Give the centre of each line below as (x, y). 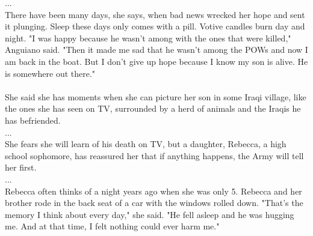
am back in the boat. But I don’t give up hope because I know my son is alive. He (156, 61)
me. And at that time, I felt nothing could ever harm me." (112, 226)
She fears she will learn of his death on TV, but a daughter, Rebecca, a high (146, 144)
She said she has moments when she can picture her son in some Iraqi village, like (156, 96)
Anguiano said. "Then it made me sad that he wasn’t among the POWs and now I (156, 50)
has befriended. (33, 120)
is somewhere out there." (50, 73)
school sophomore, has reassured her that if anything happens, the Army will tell (154, 155)
